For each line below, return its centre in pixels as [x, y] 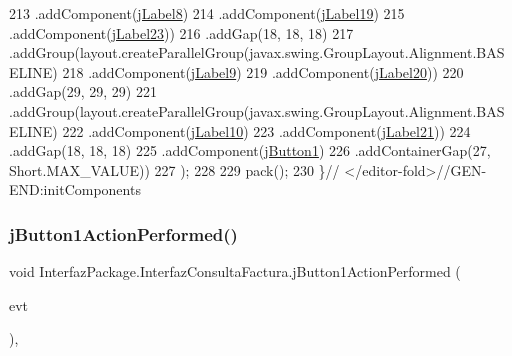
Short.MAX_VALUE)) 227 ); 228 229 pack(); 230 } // [174, 169]
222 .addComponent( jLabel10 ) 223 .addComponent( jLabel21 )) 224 [266, 130]
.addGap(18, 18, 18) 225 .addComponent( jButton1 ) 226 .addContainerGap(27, [250, 150]
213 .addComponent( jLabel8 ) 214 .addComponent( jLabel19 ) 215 [207, 13]
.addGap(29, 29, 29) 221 [83, 91]
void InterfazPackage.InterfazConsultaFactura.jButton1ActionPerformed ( [235, 271]
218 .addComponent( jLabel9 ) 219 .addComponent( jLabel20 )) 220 [263, 71]
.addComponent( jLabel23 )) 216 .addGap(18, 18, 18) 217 [181, 32]
